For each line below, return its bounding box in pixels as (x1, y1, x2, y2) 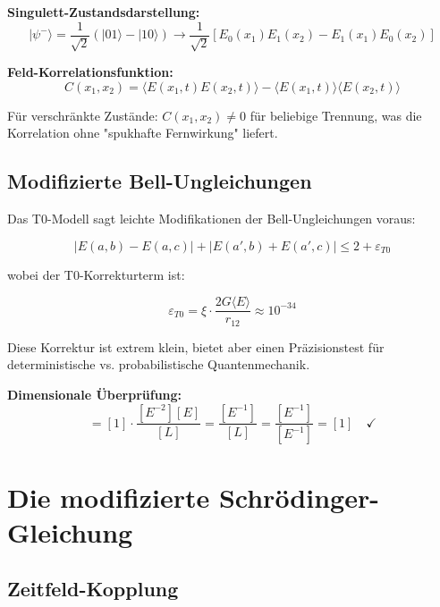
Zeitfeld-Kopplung (7, 575, 179, 603)
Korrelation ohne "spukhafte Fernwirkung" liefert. (7, 123, 278, 142)
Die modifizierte (7, 478, 210, 515)
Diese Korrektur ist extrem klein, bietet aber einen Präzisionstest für (7, 337, 385, 356)
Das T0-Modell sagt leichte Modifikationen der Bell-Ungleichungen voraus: (7, 209, 416, 228)
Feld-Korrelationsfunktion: (7, 63, 173, 81)
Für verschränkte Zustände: (7, 105, 158, 124)
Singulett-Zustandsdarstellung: (7, 3, 200, 21)
